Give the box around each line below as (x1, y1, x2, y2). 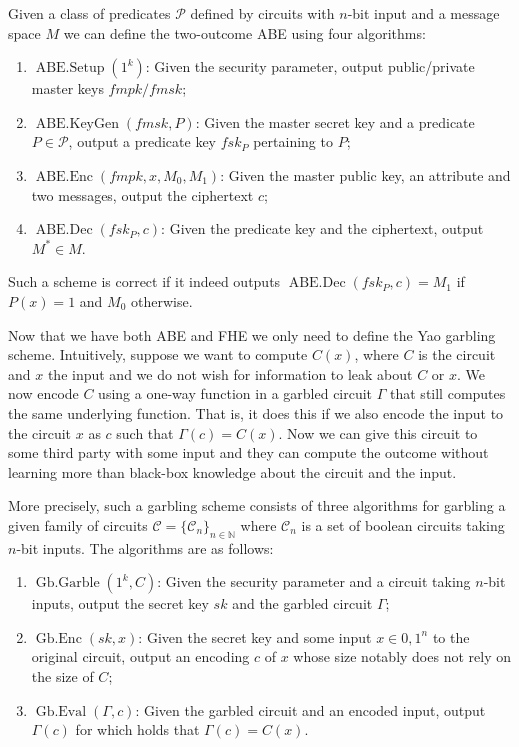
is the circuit (418, 344, 496, 365)
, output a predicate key (68, 131, 217, 152)
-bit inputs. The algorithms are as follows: (16, 537, 274, 558)
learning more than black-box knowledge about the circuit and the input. (8, 461, 457, 482)
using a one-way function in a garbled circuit (98, 383, 373, 404)
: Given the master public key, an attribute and (220, 164, 511, 185)
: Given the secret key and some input (138, 626, 372, 647)
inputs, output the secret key (31, 593, 209, 614)
